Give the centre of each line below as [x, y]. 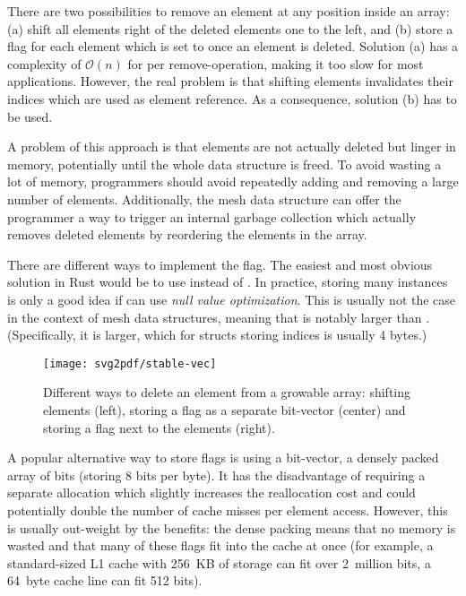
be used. [30, 116]
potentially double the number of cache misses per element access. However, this [228, 510]
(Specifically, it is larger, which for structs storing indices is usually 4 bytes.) [217, 335]
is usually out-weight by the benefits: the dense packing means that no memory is [232, 527]
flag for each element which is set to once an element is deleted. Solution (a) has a [233, 46]
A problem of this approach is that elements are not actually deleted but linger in [232, 147]
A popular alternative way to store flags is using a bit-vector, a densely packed [223, 458]
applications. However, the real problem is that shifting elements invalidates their [230, 81]
